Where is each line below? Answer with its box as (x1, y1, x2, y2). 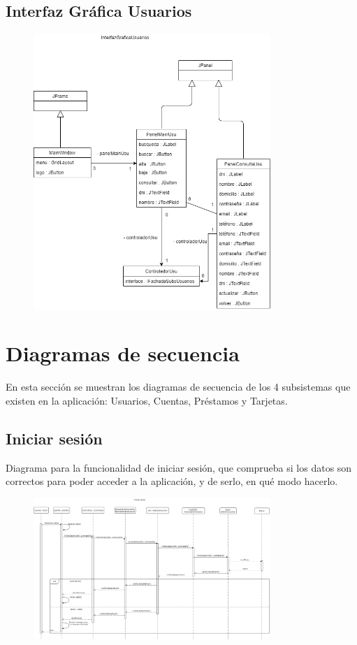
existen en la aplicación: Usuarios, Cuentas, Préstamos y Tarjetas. (6, 393, 288, 407)
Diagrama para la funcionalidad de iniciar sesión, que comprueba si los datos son (6, 460, 352, 474)
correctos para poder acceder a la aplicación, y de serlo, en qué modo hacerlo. (6, 474, 338, 488)
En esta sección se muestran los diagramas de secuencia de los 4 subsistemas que (6, 379, 351, 394)
